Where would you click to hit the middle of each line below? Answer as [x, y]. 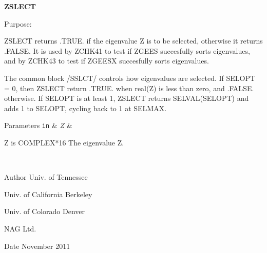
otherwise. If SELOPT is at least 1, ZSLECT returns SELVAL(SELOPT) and [127, 98]
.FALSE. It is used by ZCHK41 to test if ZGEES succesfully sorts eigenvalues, [127, 50]
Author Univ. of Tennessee [46, 177]
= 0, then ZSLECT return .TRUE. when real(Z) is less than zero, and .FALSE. [129, 88]
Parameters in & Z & [38, 125]
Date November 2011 [37, 246]
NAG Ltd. [20, 228]
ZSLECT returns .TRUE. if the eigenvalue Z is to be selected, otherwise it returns [133, 41]
